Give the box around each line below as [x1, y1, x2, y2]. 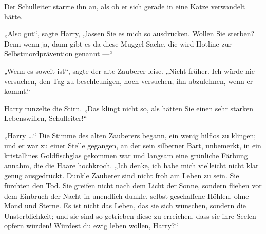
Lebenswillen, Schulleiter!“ [4, 113, 87, 123]
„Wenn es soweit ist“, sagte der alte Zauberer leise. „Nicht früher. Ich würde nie [4, 65, 255, 76]
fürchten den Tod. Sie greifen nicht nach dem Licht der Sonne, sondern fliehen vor [4, 180, 262, 190]
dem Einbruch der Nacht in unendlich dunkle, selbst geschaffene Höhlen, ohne [4, 190, 249, 201]
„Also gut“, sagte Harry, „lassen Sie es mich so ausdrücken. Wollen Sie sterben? [4, 28, 255, 39]
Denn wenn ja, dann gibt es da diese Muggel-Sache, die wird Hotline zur [4, 38, 232, 49]
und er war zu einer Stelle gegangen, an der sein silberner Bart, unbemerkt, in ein [4, 140, 261, 151]
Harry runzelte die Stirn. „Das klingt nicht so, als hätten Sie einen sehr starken [4, 102, 253, 113]
